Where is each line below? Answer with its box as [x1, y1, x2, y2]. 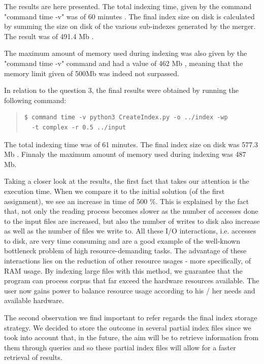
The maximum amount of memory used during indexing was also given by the [4, 48, 247, 58]
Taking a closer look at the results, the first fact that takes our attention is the [4, 176, 249, 186]
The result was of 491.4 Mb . [4, 30, 94, 41]
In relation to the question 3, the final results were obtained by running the [4, 85, 239, 95]
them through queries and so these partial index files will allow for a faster [4, 342, 236, 352]
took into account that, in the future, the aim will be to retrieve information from [4, 332, 259, 343]
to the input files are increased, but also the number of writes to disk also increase [4, 215, 260, 226]
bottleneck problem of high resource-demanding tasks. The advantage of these [4, 245, 247, 256]
